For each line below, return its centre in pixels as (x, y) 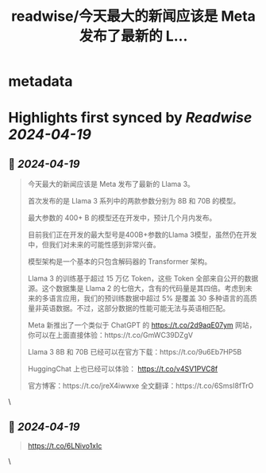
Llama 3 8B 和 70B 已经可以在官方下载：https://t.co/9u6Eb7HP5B (135, 352)
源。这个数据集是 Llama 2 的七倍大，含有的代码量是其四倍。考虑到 (137, 289)
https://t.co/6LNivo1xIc (65, 446)
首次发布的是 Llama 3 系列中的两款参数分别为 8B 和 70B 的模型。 (134, 201)
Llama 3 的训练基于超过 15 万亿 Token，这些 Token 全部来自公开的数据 (143, 278)
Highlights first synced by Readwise (130, 118)
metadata (40, 81)
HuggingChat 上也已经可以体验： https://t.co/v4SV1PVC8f (123, 369)
